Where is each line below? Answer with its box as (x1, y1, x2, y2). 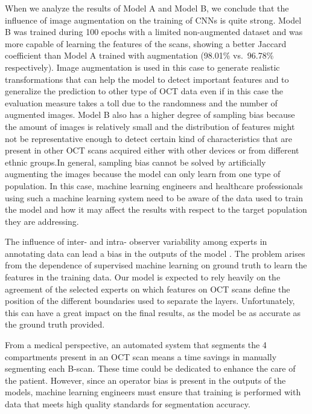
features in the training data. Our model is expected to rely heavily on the (5, 271, 281, 283)
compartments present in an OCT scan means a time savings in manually (5, 350, 277, 363)
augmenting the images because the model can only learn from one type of (5, 167, 281, 180)
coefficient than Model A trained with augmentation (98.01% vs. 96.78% (5, 49, 274, 62)
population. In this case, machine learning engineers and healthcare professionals (5, 179, 303, 192)
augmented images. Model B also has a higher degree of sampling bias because (5, 108, 295, 121)
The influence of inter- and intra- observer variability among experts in (5, 235, 267, 248)
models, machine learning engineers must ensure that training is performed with (5, 386, 301, 398)
